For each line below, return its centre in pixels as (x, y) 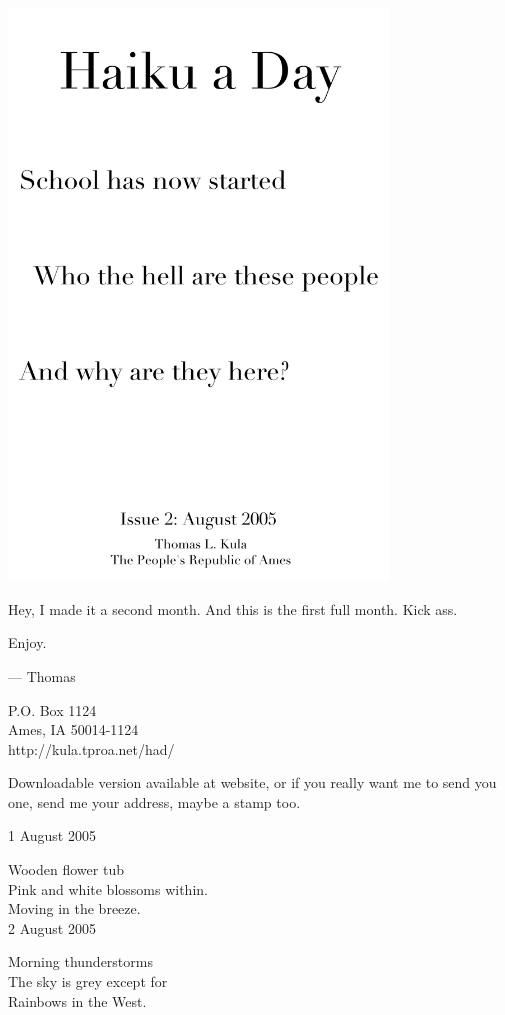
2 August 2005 (52, 927)
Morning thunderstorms (80, 961)
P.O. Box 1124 (52, 709)
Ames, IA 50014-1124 (73, 729)
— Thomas (42, 675)
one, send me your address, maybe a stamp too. (154, 801)
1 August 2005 (52, 835)
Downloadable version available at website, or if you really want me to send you (252, 782)
